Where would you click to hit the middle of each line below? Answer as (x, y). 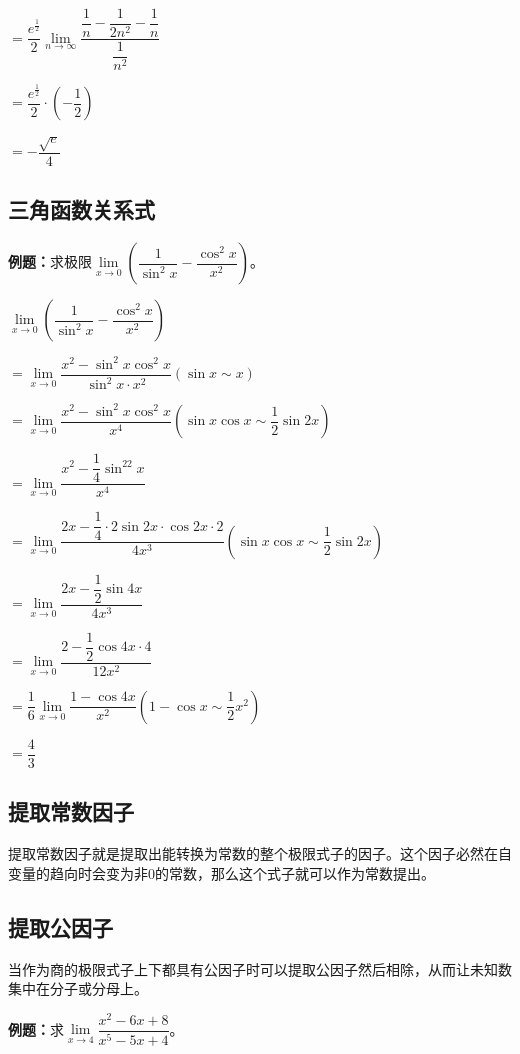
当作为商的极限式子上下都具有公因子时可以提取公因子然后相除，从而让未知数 (260, 968)
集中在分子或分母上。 (78, 988)
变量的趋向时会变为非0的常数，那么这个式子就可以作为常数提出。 (221, 872)
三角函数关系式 (81, 209)
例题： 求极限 (50, 261)
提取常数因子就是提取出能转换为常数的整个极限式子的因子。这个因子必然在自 (260, 853)
